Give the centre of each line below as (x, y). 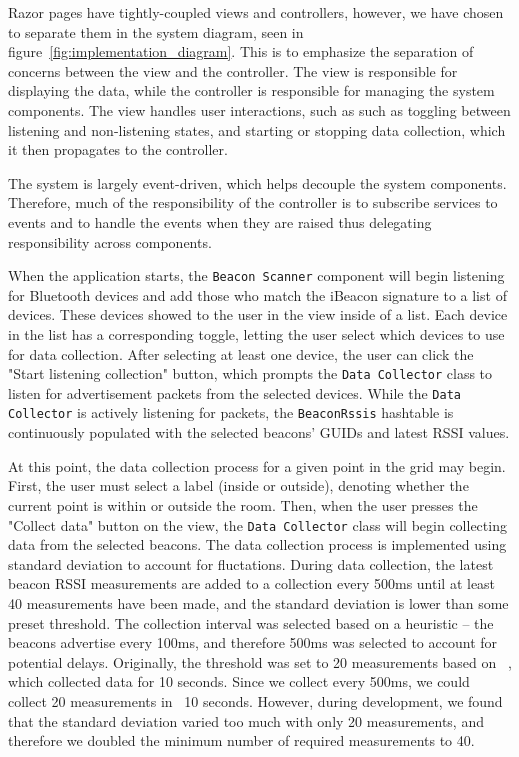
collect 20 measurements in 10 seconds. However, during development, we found (255, 700)
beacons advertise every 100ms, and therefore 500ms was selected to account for (253, 642)
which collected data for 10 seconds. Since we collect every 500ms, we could (239, 681)
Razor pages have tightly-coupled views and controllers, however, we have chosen (256, 12)
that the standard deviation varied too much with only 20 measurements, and (246, 720)
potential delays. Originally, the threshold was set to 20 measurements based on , (260, 661)
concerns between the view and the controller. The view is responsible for (233, 70)
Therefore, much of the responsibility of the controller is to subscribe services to (253, 202)
